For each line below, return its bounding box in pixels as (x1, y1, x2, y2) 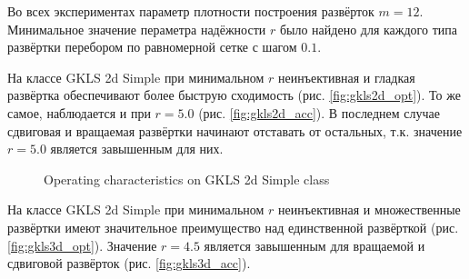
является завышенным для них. (50, 139, 224, 158)
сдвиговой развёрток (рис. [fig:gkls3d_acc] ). (7, 254, 251, 273)
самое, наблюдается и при (7, 103, 151, 122)
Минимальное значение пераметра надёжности (7, 19, 266, 38)
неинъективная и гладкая (278, 67, 415, 86)
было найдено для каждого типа (279, 19, 457, 38)
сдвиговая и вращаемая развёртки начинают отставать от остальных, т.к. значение (7, 121, 463, 140)
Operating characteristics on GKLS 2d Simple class (44, 169, 330, 188)
